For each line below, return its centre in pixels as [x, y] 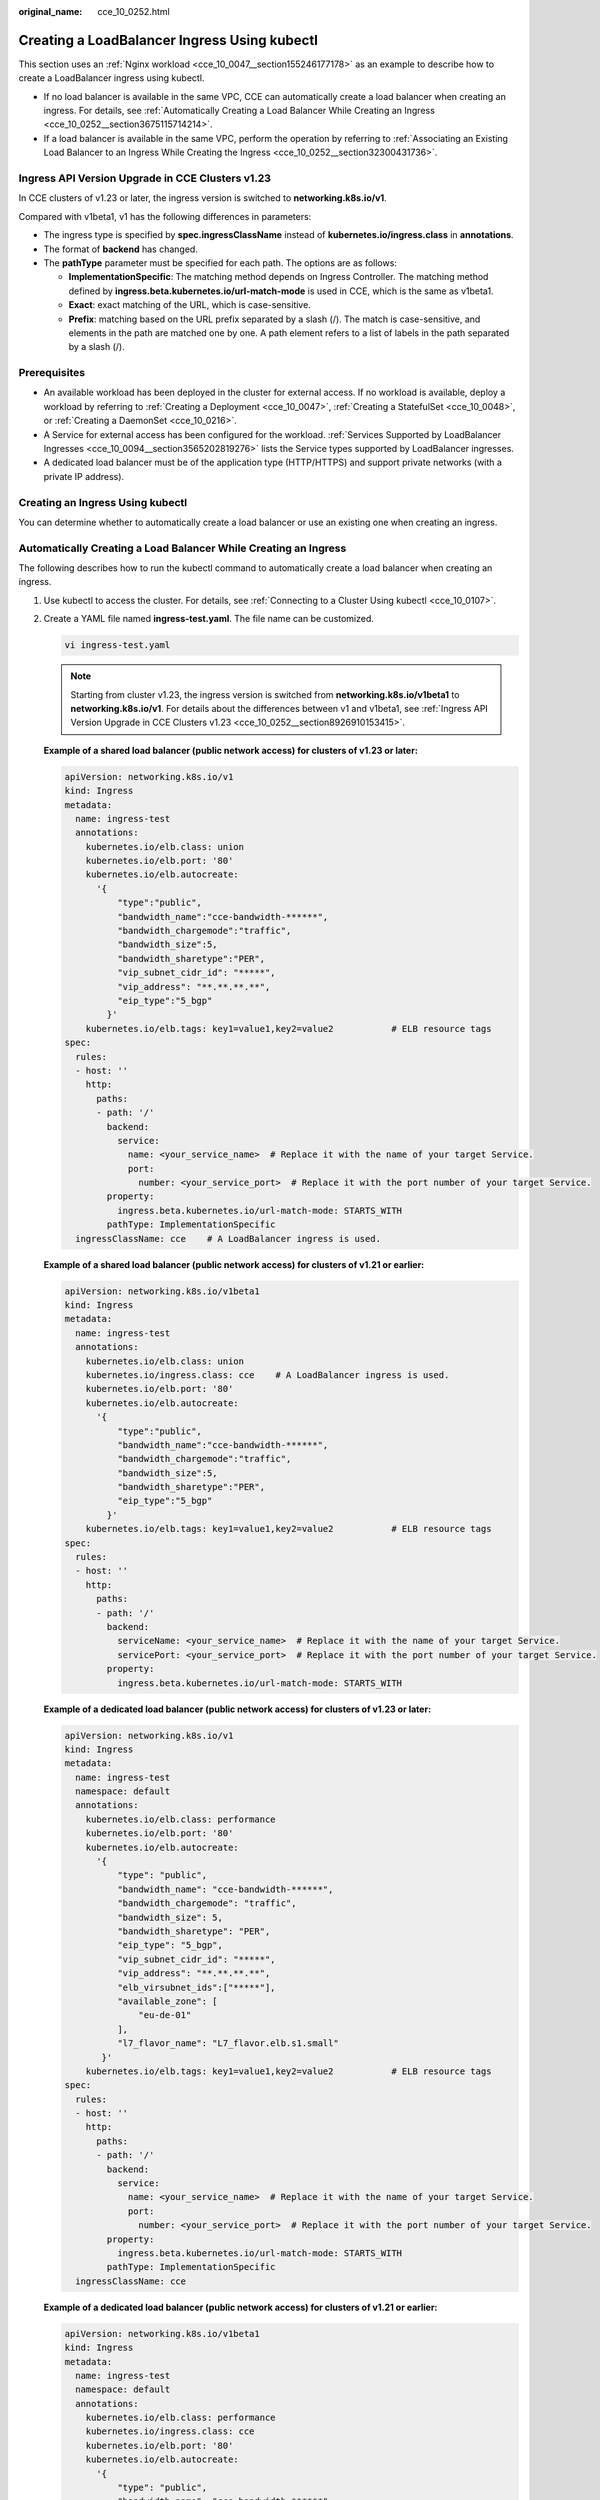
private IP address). [84, 476]
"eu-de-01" [165, 2015]
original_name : [50, 11]
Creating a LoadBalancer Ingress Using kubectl [168, 40]
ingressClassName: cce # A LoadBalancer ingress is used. [228, 1238]
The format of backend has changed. [121, 249]
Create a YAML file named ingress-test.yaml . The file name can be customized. [209, 619]
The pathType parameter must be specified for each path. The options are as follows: [220, 262]
